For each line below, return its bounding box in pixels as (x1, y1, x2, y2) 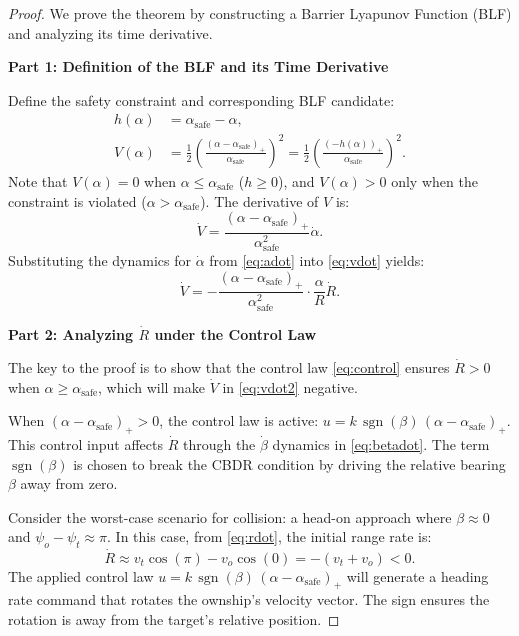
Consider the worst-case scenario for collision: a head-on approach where (8, 506, 452, 527)
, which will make (98, 376, 205, 397)
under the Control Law (154, 323, 317, 344)
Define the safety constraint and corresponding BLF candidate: (8, 89, 395, 110)
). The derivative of (200, 190, 319, 211)
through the (182, 434, 256, 455)
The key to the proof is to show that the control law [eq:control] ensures (8, 357, 450, 378)
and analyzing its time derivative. (8, 22, 213, 43)
